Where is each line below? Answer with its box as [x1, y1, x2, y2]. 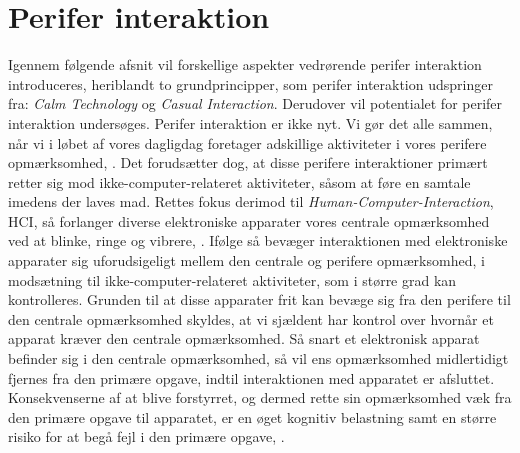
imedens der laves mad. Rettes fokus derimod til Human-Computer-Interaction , [8, 191, 494, 212]
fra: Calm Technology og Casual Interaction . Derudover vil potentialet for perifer [8, 93, 503, 114]
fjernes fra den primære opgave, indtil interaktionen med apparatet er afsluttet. [8, 367, 495, 388]
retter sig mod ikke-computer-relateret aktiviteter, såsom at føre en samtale [8, 171, 471, 192]
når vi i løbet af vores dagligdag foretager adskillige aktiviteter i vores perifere [8, 132, 487, 153]
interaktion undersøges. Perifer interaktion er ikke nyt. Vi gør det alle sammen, [8, 112, 493, 133]
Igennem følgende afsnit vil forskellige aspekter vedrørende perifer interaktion [8, 54, 482, 75]
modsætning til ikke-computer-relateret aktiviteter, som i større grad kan [8, 269, 457, 290]
